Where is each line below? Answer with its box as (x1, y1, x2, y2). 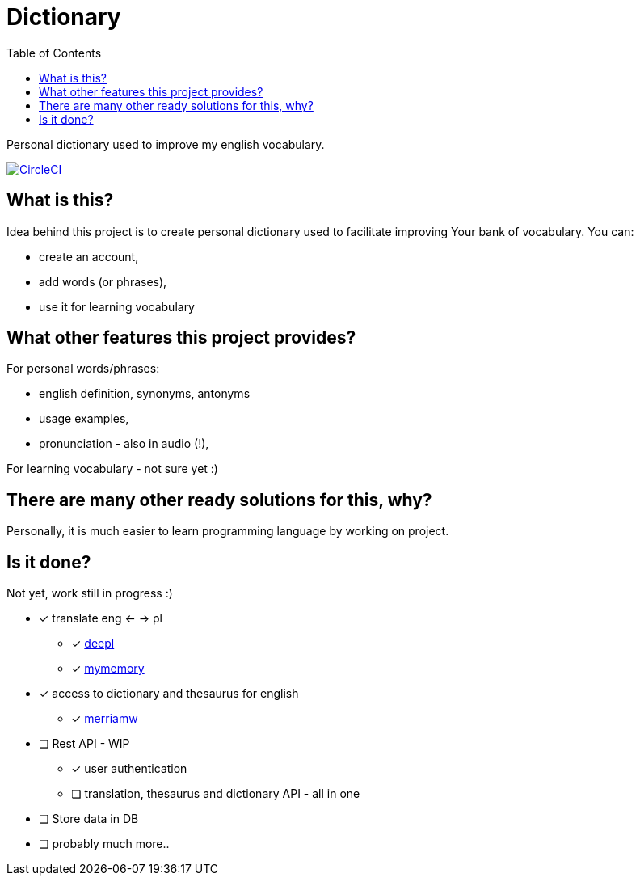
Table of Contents (6, 45, 102, 60)
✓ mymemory (71, 661, 145, 676)
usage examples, (39, 411, 129, 426)
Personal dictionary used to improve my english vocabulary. (6, 137, 325, 151)
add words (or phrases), (39, 274, 167, 289)
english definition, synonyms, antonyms (39, 386, 251, 401)
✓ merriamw (71, 711, 138, 726)
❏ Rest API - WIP (39, 736, 130, 751)
